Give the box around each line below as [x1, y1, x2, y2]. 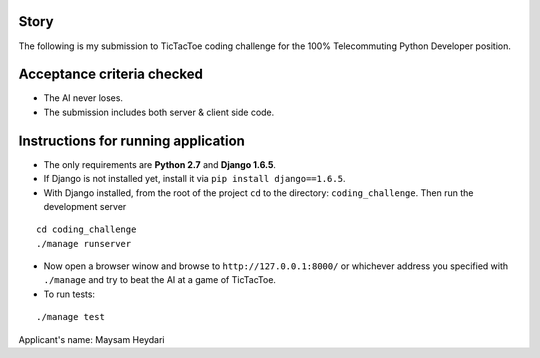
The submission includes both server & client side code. [43, 106, 275, 118]
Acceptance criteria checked [18, 66, 204, 83]
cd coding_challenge [36, 224, 137, 235]
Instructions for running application [18, 132, 245, 149]
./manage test [36, 311, 105, 323]
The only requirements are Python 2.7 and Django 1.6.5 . [43, 158, 277, 170]
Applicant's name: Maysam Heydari [18, 333, 165, 345]
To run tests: [43, 288, 95, 300]
